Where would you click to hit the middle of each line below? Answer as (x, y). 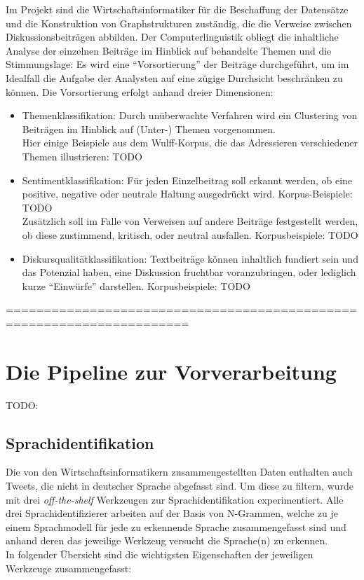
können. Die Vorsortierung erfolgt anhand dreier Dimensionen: (140, 91)
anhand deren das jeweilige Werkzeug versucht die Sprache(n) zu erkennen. (167, 540)
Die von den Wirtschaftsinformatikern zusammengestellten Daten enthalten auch (179, 472)
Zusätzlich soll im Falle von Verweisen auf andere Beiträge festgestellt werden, (190, 221)
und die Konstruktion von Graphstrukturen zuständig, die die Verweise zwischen (179, 23)
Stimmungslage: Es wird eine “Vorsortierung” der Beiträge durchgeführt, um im (177, 64)
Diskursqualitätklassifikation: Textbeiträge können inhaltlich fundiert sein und (190, 258)
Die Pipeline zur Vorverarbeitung (171, 371)
